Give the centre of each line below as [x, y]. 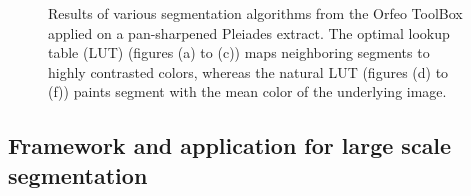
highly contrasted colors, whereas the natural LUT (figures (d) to [248, 71]
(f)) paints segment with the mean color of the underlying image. [247, 91]
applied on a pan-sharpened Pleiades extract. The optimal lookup [249, 32]
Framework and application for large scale [230, 145]
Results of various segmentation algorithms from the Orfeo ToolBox [255, 13]
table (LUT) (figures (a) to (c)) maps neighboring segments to [239, 52]
